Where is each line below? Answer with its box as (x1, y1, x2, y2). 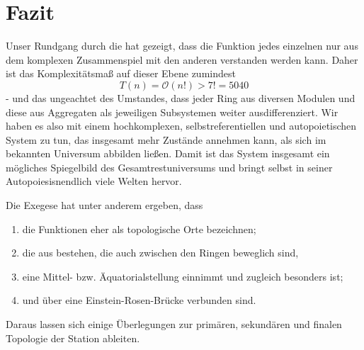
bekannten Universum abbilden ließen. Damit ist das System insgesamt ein (6, 146, 330, 161)
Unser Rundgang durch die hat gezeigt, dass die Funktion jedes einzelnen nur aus (6, 38, 358, 53)
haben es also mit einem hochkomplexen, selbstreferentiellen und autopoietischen (6, 118, 357, 133)
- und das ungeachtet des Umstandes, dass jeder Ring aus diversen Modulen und (6, 90, 356, 105)
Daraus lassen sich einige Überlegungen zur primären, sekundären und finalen (6, 317, 342, 332)
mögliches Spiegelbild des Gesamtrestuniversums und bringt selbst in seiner (6, 159, 333, 174)
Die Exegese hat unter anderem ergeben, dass (6, 198, 203, 213)
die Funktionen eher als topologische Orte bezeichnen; (22, 221, 256, 236)
